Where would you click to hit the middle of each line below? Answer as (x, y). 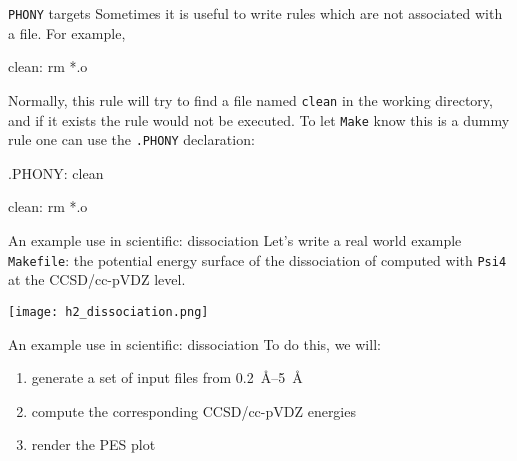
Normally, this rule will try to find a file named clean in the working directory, (250, 99)
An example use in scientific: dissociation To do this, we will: (194, 343)
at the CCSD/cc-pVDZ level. (97, 279)
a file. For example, (67, 32)
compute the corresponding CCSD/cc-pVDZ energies (193, 410)
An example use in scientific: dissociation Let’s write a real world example (235, 240)
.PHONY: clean (56, 172)
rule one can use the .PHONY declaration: (131, 139)
